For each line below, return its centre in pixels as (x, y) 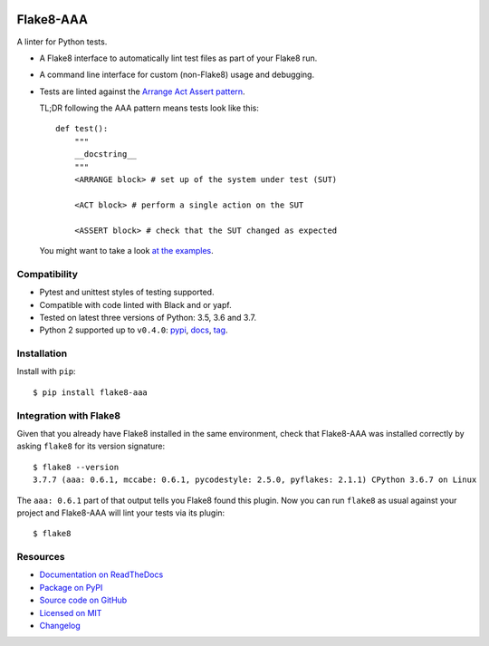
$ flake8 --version (76, 467)
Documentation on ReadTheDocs (101, 574)
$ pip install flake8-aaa (91, 392)
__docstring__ (105, 154)
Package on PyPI (71, 587)
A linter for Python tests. (62, 42)
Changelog (60, 626)
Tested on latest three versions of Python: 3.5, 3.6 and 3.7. (148, 317)
